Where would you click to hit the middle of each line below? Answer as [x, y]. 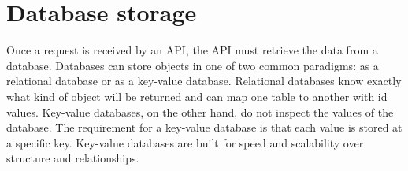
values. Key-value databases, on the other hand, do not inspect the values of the [200, 112]
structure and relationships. [73, 158]
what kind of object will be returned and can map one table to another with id [197, 96]
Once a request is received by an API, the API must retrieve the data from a [192, 50]
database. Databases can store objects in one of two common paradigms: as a [193, 65]
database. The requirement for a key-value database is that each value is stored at [204, 127]
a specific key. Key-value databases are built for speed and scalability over [185, 142]
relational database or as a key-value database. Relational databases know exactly [204, 81]
